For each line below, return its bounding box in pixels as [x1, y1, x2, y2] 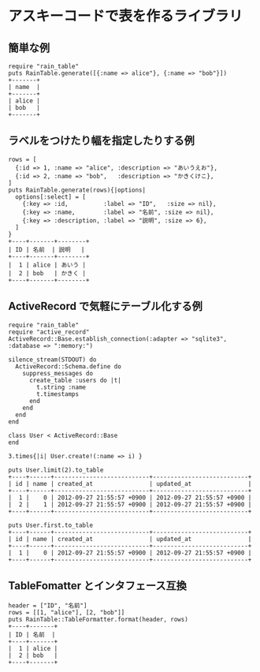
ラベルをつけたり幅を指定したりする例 [8, 134, 195, 147]
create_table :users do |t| [28, 376, 122, 384]
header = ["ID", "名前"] [8, 602, 87, 610]
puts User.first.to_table [8, 521, 93, 529]
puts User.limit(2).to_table [8, 466, 104, 474]
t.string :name [36, 383, 87, 391]
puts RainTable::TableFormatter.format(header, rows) [8, 616, 189, 624]
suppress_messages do [22, 369, 93, 377]
